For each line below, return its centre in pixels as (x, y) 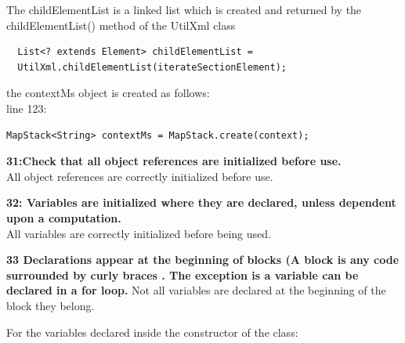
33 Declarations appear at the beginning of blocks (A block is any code (203, 260)
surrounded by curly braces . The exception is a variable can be (183, 274)
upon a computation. (64, 217)
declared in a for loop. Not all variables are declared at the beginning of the (196, 290)
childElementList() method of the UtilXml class (121, 25)
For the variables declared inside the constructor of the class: (152, 332)
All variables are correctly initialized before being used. (139, 233)
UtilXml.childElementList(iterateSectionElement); (152, 67)
